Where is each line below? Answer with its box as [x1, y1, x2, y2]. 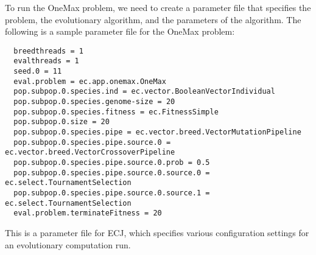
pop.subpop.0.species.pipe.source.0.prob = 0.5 [13, 158, 210, 167]
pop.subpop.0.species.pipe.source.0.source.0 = [13, 168, 210, 177]
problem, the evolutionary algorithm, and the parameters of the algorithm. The [5, 13, 301, 26]
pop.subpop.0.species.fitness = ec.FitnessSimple [13, 107, 219, 116]
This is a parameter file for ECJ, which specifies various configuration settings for [5, 226, 309, 239]
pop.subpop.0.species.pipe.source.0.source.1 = [13, 188, 210, 197]
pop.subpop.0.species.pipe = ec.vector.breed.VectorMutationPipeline [13, 128, 301, 137]
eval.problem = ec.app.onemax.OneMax [13, 77, 166, 86]
